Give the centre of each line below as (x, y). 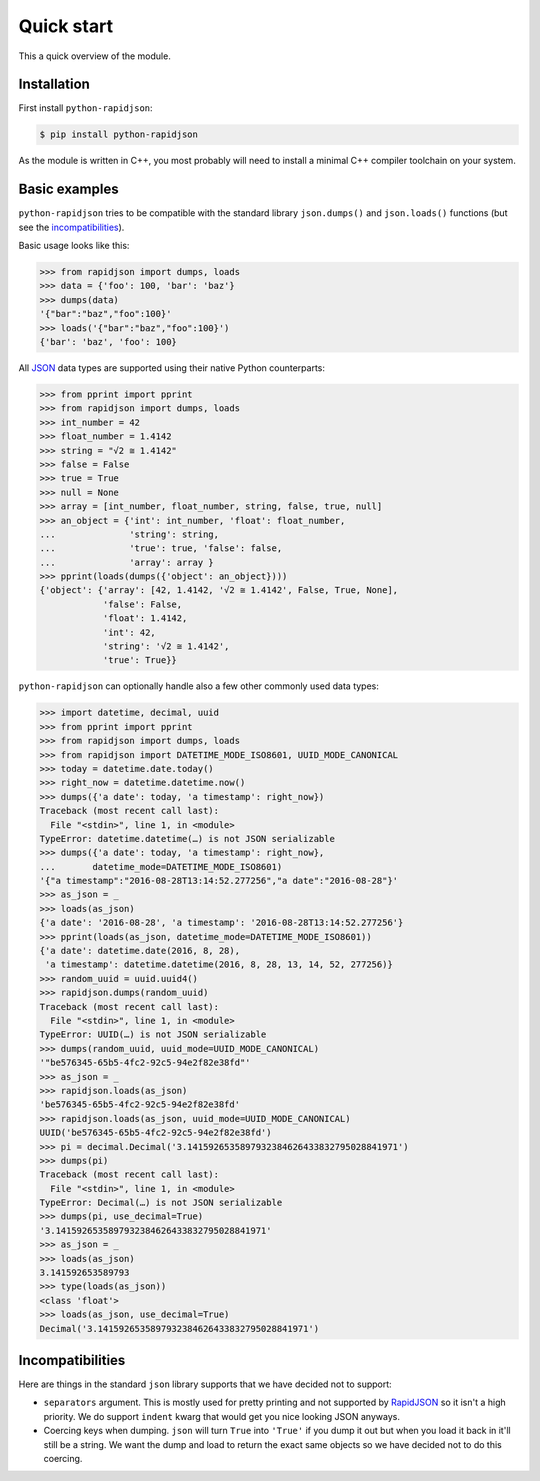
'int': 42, (129, 632)
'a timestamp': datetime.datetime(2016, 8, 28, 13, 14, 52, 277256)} (219, 964)
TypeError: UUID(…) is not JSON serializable (153, 1034)
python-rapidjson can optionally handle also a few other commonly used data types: (199, 686)
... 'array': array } (126, 562)
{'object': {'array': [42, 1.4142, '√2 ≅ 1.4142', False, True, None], (219, 590)
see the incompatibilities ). (71, 227)
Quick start (66, 26)
